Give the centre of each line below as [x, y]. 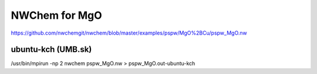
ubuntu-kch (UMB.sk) [51, 50]
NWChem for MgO [56, 15]
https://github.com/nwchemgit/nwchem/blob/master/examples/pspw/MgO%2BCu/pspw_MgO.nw [129, 33]
